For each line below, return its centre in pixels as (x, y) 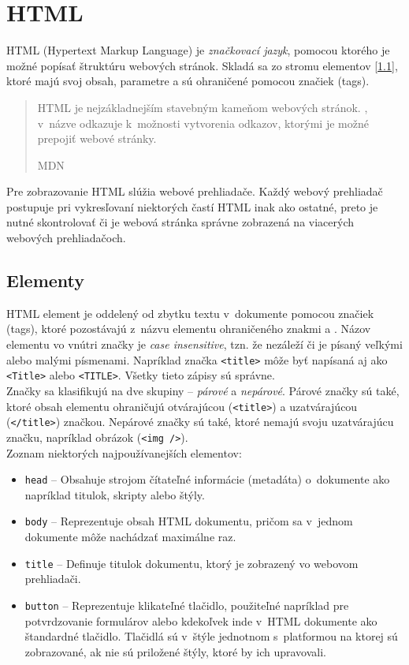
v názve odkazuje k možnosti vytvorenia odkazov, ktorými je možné (203, 123)
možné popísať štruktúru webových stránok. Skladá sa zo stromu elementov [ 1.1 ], (202, 65)
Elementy (46, 280)
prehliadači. (53, 579)
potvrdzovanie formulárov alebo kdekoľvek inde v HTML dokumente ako (201, 620)
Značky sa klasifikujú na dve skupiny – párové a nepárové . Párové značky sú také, (203, 390)
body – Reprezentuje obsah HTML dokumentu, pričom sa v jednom (189, 521)
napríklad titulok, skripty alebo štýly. (115, 494)
